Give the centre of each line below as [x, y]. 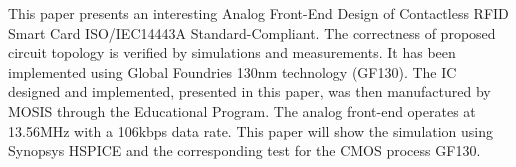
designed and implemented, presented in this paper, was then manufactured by [249, 91]
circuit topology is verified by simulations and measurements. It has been [232, 52]
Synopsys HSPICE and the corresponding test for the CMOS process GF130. [244, 150]
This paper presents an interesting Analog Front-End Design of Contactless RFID [258, 13]
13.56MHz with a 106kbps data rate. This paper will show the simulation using [251, 130]
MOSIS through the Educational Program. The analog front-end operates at [242, 110]
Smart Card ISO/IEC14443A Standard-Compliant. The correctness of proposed [252, 32]
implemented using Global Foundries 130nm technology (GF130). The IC [232, 71]
